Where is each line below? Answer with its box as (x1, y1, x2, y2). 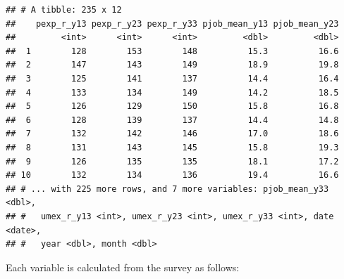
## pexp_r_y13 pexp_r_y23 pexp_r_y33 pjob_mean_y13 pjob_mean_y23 (6, 18, 339, 29)
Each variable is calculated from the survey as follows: (6, 259, 240, 274)
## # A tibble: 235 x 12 (6, 5, 122, 15)
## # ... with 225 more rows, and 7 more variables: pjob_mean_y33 (6, 183, 329, 194)
